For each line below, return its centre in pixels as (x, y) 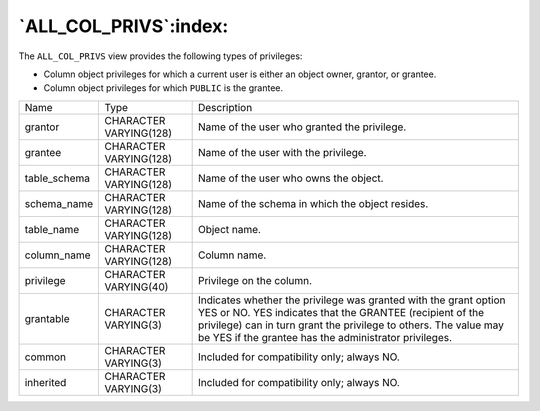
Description (225, 107)
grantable (47, 318)
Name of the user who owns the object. (290, 178)
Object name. (229, 229)
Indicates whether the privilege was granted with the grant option (351, 300)
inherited (45, 382)
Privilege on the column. (255, 280)
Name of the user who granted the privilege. (302, 127)
